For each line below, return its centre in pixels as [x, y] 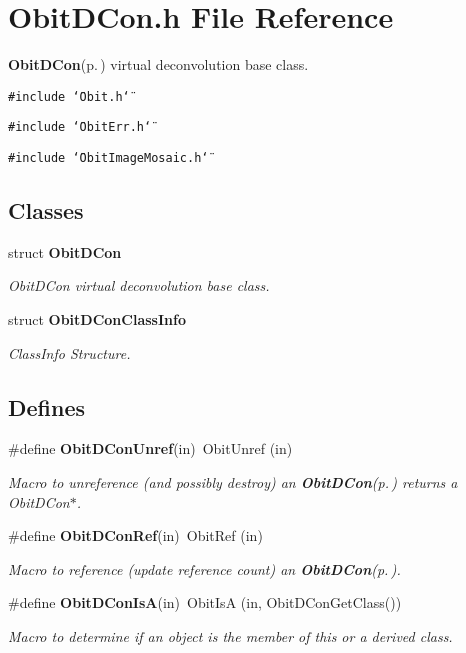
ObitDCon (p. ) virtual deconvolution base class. [158, 64]
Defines [47, 406]
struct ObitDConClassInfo [97, 319]
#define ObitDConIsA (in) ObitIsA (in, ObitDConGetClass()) [205, 602]
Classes [46, 210]
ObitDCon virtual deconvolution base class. [139, 285]
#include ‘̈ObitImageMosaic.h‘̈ [108, 158]
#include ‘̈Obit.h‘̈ [69, 96]
